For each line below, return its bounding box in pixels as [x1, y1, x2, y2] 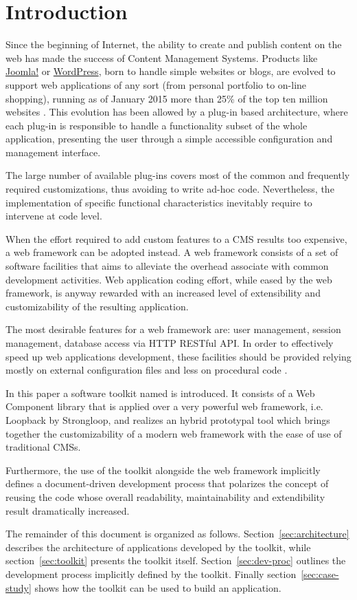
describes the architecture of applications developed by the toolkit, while [5, 539, 311, 554]
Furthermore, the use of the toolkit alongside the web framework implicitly [5, 462, 321, 477]
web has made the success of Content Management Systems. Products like [5, 50, 318, 65]
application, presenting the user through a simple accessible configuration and [5, 131, 333, 146]
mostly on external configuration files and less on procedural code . [5, 363, 288, 377]
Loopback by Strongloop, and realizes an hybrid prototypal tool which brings [5, 412, 330, 427]
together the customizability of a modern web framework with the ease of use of [5, 426, 342, 440]
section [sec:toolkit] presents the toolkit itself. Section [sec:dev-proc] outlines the [5, 553, 346, 568]
